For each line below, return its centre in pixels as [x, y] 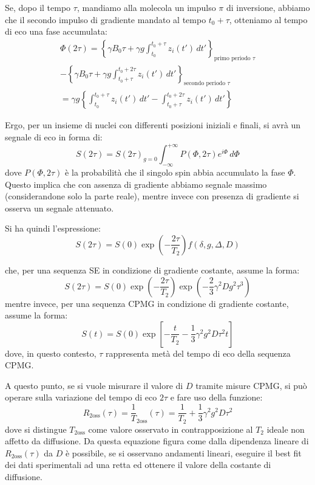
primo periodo [232, 58]
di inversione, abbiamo [268, 7]
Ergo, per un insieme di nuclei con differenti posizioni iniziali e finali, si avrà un [153, 125]
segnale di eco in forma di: [54, 137]
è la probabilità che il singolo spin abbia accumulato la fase [175, 172]
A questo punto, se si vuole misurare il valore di [94, 385]
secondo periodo [205, 84]
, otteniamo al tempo [268, 19]
